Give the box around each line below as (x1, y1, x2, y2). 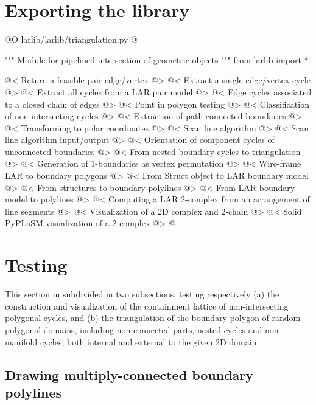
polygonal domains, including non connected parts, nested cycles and (5, 323, 262, 336)
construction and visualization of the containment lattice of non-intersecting (5, 299, 289, 312)
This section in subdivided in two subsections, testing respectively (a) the (5, 288, 279, 300)
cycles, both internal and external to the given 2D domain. (40, 335, 259, 348)
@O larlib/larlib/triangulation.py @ (5, 33, 138, 46)
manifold (5, 335, 38, 348)
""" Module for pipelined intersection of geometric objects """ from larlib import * (5, 53, 309, 66)
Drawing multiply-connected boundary (5, 365, 254, 384)
